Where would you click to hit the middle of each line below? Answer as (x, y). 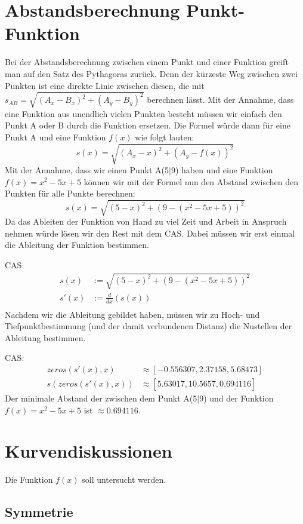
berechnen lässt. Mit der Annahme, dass (220, 99)
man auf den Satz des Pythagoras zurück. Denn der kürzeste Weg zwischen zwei (151, 73)
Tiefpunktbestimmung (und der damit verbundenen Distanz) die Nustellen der (149, 326)
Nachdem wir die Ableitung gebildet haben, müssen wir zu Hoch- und (132, 314)
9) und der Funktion (236, 398)
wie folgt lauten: (165, 137)
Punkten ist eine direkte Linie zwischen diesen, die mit (105, 85)
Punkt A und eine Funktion (55, 137)
